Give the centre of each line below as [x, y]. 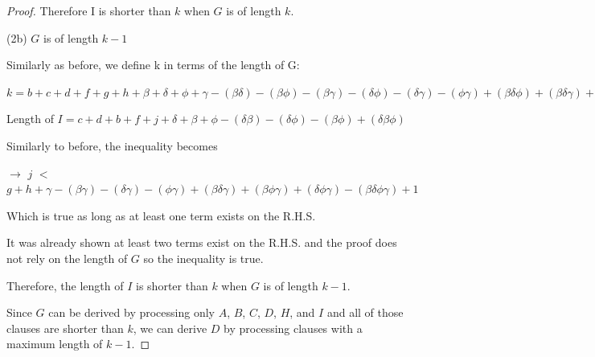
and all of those [365, 312]
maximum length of [55, 344]
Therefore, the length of [65, 285]
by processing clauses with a [293, 328]
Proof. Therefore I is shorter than [89, 10]
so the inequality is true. [203, 258]
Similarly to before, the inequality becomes [112, 145]
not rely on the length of [67, 258]
